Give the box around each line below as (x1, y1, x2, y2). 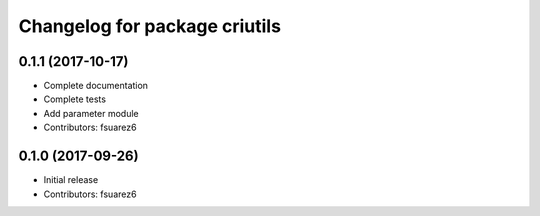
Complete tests (43, 93, 107, 105)
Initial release (43, 174, 99, 186)
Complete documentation (43, 80, 149, 92)
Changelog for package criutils (18, 15, 282, 37)
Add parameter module (43, 107, 139, 119)
